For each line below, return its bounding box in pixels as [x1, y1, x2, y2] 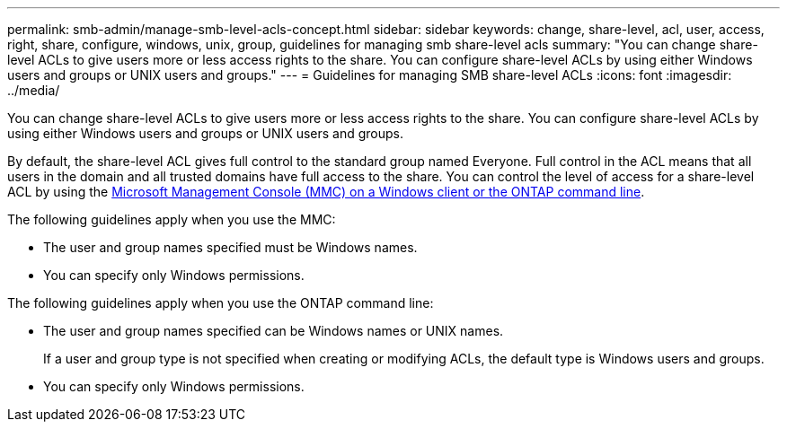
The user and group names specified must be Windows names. [43, 240, 418, 255]
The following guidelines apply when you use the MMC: [7, 212, 336, 227]
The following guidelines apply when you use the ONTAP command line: [7, 295, 434, 311]
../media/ [7, 83, 60, 98]
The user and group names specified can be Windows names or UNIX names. [43, 323, 504, 338]
